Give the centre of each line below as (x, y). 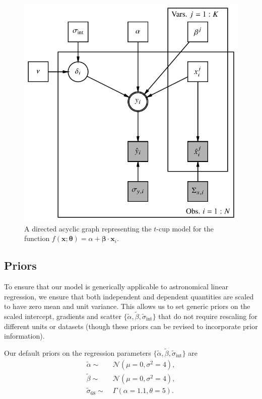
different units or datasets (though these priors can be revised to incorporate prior (131, 326)
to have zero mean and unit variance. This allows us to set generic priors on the (127, 306)
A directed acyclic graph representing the (88, 228)
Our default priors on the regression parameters (78, 353)
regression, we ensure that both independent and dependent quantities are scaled (129, 296)
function (37, 238)
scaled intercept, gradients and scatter (63, 316)
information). (24, 336)
